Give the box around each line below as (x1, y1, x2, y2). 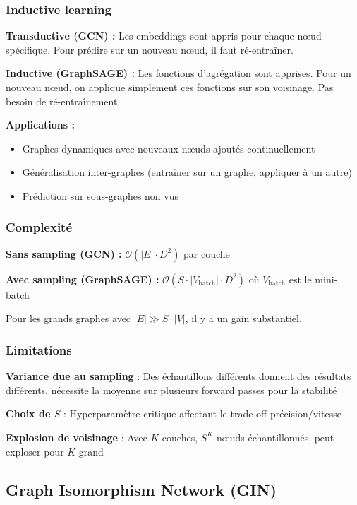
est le (289, 271, 312, 286)
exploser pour (6, 444, 64, 458)
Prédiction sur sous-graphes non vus (22, 188, 179, 203)
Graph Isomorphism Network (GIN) (6, 478, 277, 500)
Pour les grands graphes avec (6, 311, 131, 326)
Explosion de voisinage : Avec (6, 429, 147, 444)
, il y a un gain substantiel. (185, 311, 302, 326)
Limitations (6, 340, 72, 358)
